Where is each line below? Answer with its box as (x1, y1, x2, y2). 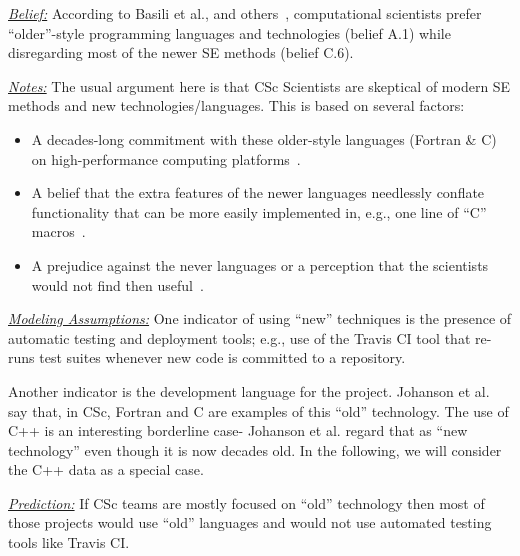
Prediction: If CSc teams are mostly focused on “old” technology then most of (8, 492, 485, 513)
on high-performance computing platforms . (31, 148, 301, 169)
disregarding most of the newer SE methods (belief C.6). (8, 42, 354, 63)
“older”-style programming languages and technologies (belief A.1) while (8, 22, 451, 43)
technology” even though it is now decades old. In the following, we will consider (8, 439, 502, 460)
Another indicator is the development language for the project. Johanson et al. (8, 380, 490, 401)
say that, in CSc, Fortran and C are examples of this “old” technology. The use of (8, 400, 509, 421)
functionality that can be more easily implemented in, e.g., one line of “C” (31, 201, 487, 222)
